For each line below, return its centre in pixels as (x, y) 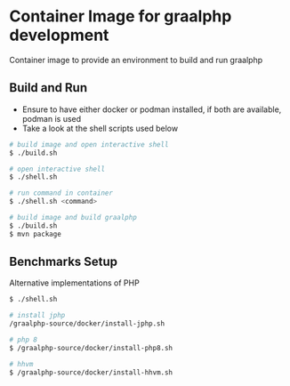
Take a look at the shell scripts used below (100, 128)
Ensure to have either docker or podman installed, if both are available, (152, 109)
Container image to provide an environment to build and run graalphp (136, 60)
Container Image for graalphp (121, 16)
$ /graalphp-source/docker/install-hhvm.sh (91, 372)
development (59, 35)
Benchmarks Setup (64, 262)
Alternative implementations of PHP (74, 283)
